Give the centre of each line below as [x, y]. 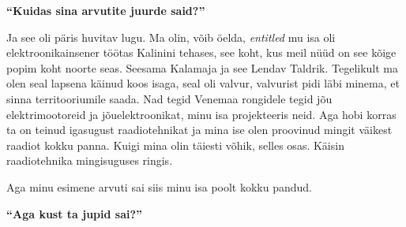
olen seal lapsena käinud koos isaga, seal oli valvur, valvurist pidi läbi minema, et [203, 83]
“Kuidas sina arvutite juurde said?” [106, 10]
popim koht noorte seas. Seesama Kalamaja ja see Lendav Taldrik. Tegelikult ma [203, 67]
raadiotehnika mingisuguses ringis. [90, 160]
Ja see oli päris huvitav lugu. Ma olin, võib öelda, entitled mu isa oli [171, 37]
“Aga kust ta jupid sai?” [75, 213]
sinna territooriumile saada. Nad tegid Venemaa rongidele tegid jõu [169, 98]
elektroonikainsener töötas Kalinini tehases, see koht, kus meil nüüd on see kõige [201, 52]
